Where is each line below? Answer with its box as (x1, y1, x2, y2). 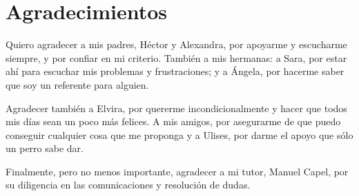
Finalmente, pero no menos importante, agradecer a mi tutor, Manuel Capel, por (6, 164, 349, 178)
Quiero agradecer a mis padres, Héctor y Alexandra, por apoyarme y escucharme (6, 37, 347, 52)
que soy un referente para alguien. (6, 77, 149, 91)
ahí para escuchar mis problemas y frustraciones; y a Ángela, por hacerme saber (6, 64, 345, 78)
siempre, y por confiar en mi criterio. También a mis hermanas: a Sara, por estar (6, 50, 347, 65)
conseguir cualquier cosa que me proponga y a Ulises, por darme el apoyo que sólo (6, 127, 353, 142)
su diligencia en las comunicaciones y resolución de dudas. (6, 177, 251, 192)
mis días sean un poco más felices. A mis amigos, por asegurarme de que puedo (6, 114, 341, 129)
